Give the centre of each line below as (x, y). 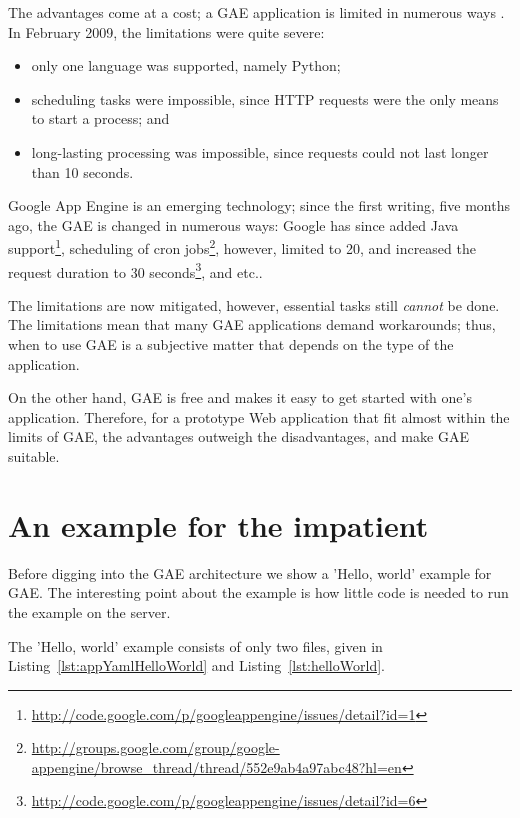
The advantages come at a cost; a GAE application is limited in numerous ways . (256, 12)
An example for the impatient (218, 524)
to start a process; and (100, 118)
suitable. (34, 456)
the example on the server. (89, 611)
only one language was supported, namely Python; (186, 65)
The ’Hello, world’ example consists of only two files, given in (195, 645)
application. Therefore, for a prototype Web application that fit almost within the (259, 416)
